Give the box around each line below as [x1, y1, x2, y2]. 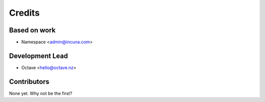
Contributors [9, 77, 50, 86]
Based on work [9, 26, 56, 34]
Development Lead [9, 51, 68, 60]
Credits [9, 7, 40, 18]
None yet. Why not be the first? [9, 90, 73, 96]
